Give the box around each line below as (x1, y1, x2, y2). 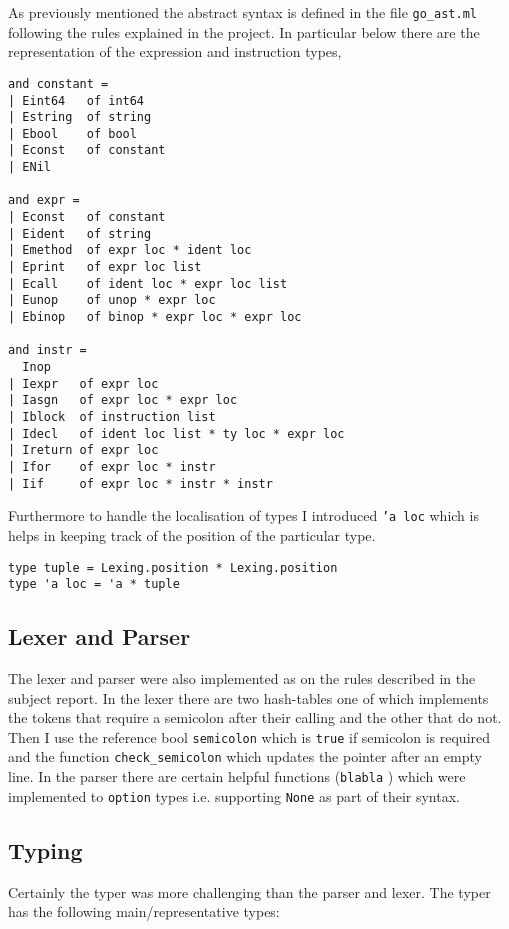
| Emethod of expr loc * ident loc (8, 243, 252, 258)
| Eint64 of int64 (8, 93, 145, 108)
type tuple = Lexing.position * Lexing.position (8, 560, 338, 575)
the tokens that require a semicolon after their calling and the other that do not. (8, 707, 502, 728)
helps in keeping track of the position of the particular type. (8, 524, 376, 545)
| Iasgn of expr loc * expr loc (8, 393, 238, 408)
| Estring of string (8, 110, 152, 125)
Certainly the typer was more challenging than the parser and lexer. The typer (8, 881, 491, 902)
